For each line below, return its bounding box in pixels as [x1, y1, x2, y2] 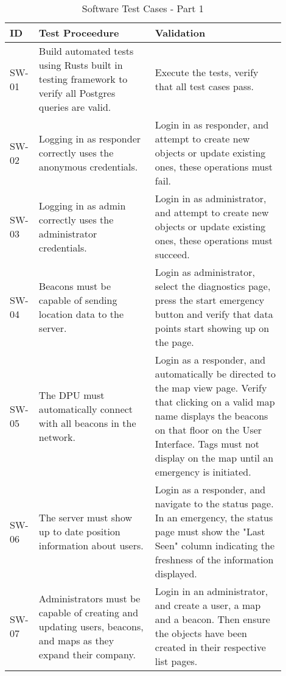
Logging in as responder [38, 132, 141, 146]
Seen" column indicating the [155, 538, 275, 552]
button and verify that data [155, 307, 273, 321]
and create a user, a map [155, 598, 261, 612]
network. [38, 429, 75, 444]
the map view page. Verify [155, 381, 267, 395]
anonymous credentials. [38, 160, 138, 174]
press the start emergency [155, 293, 265, 307]
